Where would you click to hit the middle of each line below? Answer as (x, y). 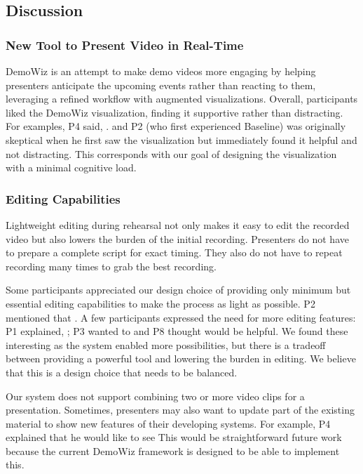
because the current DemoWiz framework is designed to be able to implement (173, 450)
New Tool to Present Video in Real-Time (125, 45)
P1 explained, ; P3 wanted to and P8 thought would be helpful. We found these (177, 331)
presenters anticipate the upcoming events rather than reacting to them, (161, 85)
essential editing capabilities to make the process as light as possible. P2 (160, 303)
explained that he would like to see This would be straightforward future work (174, 437)
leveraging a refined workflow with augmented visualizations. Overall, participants (182, 99)
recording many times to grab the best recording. (111, 266)
